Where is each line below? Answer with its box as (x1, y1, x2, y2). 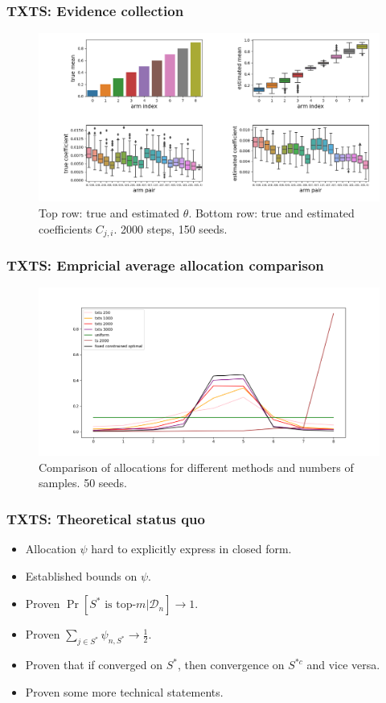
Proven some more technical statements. (25, 683, 224, 700)
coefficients (39, 220, 92, 237)
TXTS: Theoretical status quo (6, 508, 205, 528)
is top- (105, 599, 137, 611)
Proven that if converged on (25, 656, 163, 673)
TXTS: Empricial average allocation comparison (6, 254, 324, 275)
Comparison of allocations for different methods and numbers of (39, 458, 354, 475)
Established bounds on (25, 567, 138, 584)
